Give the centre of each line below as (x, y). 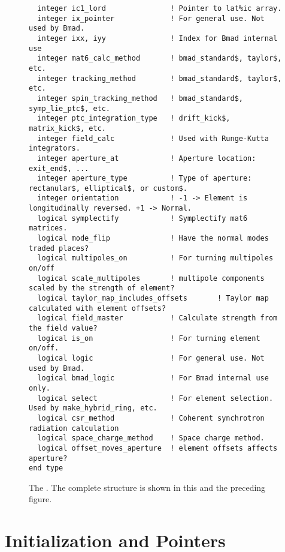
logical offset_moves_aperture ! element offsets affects (157, 448)
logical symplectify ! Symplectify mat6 (142, 218)
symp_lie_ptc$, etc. (70, 108)
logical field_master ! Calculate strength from (157, 318)
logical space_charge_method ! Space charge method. (151, 438)
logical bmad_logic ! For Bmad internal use (153, 378)
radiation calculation (74, 428)
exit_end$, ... (59, 168)
